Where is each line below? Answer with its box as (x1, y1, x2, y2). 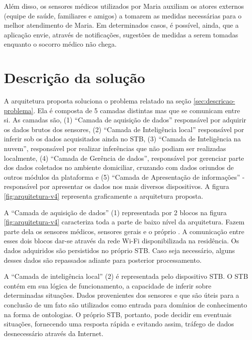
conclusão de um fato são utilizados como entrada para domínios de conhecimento (4, 299, 247, 309)
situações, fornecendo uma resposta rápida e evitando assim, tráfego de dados (4, 319, 234, 329)
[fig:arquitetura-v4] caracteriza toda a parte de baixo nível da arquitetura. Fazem (4, 217, 245, 227)
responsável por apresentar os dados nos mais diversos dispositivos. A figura (4, 181, 229, 191)
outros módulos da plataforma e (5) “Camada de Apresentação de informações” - (4, 171, 245, 182)
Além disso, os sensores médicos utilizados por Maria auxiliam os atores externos (4, 1, 244, 11)
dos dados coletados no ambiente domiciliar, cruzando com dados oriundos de (4, 162, 234, 172)
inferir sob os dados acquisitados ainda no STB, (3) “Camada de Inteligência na (4, 134, 241, 144)
